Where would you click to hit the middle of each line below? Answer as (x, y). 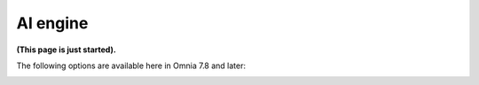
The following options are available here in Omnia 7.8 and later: (131, 66)
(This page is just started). (67, 50)
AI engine (52, 23)
